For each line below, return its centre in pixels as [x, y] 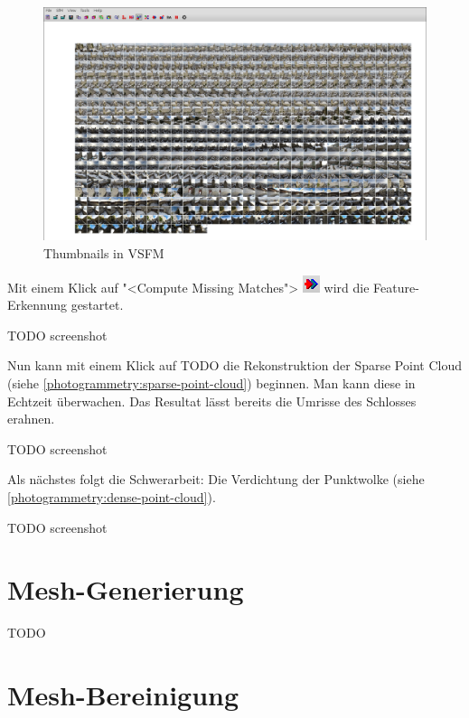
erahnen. [31, 419]
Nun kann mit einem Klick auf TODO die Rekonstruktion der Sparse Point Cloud [234, 365]
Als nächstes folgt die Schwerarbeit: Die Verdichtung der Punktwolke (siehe [216, 479]
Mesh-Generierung [126, 589]
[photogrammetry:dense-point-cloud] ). [112, 496]
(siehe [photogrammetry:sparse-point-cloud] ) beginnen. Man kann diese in [211, 382]
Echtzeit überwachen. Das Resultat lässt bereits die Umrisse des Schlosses [212, 401]
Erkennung [37, 305]
